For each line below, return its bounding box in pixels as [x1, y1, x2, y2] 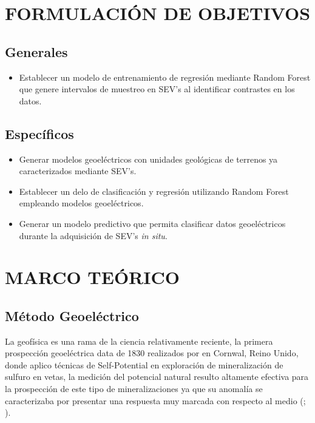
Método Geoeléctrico [5, 306, 139, 325]
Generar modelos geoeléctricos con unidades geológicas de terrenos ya [19, 152, 278, 165]
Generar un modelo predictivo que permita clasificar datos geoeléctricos [19, 217, 286, 229]
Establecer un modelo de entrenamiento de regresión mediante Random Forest [19, 70, 311, 83]
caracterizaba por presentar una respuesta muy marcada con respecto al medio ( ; [5, 394, 306, 407]
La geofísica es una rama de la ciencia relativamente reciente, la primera [5, 334, 273, 347]
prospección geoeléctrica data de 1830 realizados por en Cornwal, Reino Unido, [5, 347, 299, 359]
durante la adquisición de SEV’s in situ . [19, 229, 168, 242]
